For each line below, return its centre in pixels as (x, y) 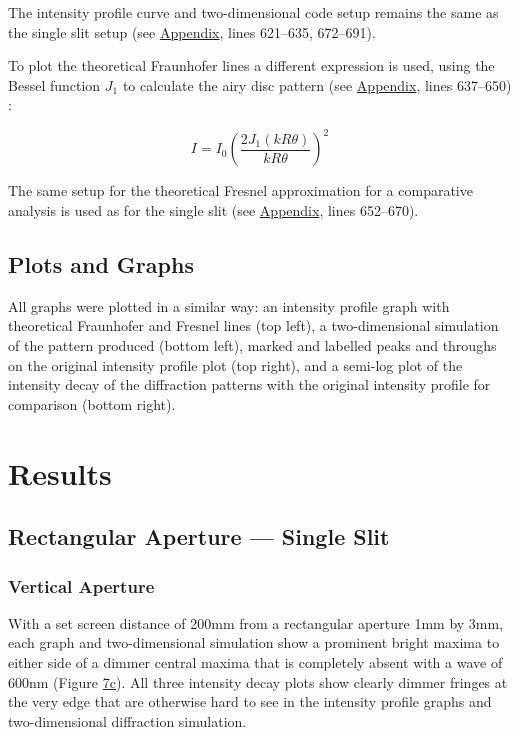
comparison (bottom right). (92, 403)
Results (60, 472)
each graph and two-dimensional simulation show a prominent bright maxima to (254, 642)
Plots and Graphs (101, 264)
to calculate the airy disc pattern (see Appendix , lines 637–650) (317, 84)
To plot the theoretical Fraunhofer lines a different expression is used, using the (251, 65)
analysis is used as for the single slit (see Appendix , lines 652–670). (213, 210)
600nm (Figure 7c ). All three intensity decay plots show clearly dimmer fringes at (258, 681)
